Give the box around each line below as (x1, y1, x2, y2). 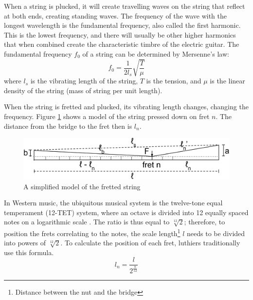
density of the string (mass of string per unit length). (4, 85, 163, 95)
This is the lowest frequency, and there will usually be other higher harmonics (4, 29, 236, 40)
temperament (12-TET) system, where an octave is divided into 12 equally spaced (4, 207, 249, 217)
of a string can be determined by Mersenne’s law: (82, 48, 229, 59)
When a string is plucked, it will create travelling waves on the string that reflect (4, 1, 245, 11)
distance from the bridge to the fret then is (4, 120, 132, 131)
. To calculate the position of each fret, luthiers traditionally (60, 238, 240, 248)
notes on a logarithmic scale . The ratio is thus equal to (4, 217, 170, 227)
